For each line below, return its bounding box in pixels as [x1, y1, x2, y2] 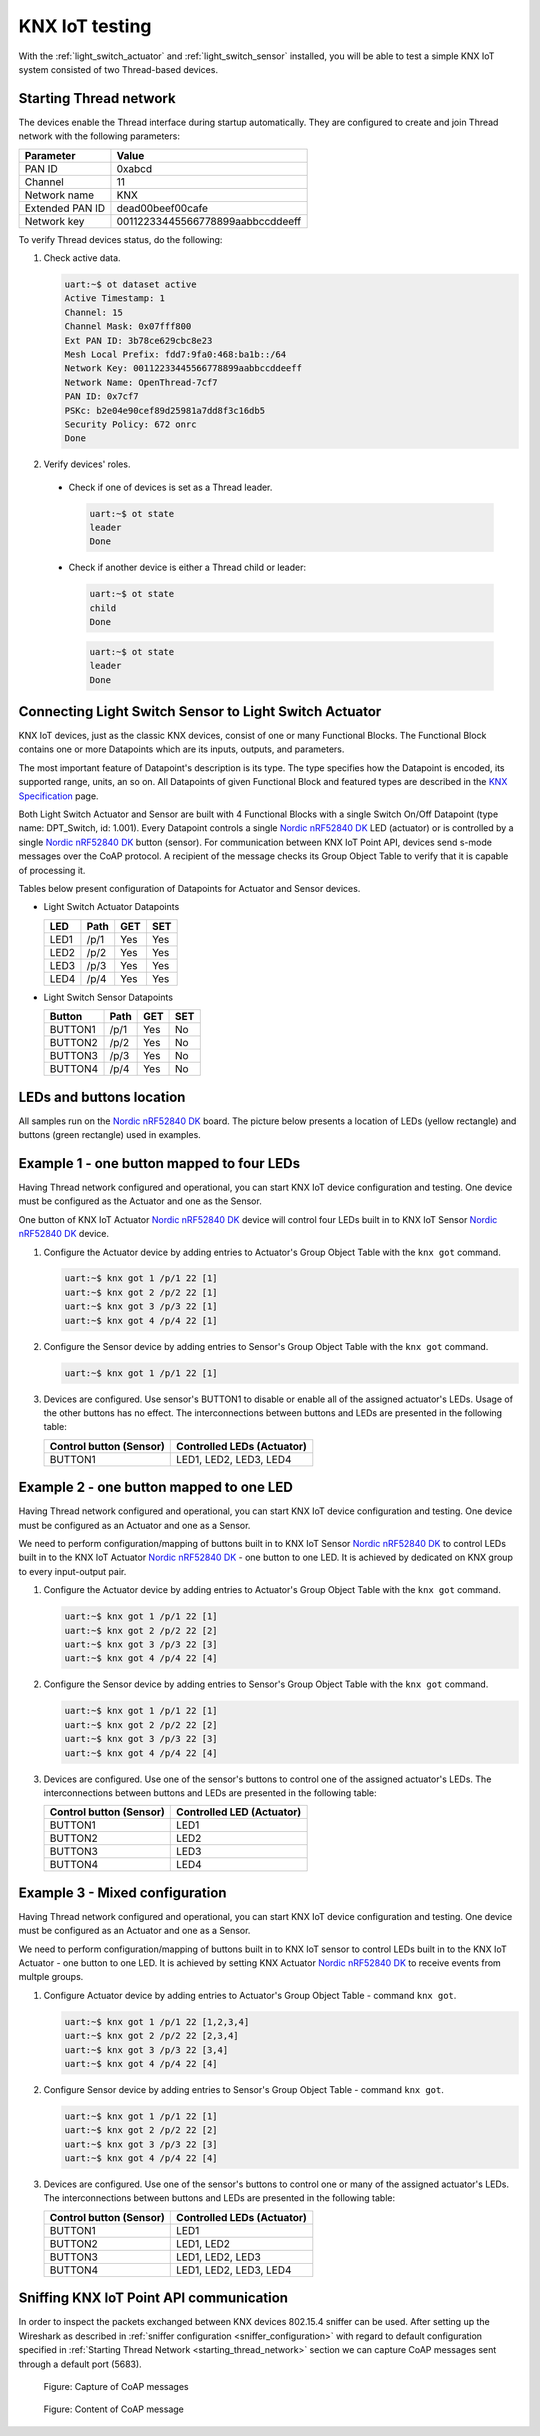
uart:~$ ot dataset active [64, 279, 197, 290]
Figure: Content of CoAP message [43, 2403, 184, 2415]
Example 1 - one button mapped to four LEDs [18, 1155, 300, 1172]
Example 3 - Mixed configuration [18, 1884, 227, 1901]
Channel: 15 [64, 306, 124, 318]
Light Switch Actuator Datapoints [43, 901, 180, 913]
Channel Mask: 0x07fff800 [64, 321, 192, 332]
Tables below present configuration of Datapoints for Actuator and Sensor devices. [18, 882, 361, 894]
